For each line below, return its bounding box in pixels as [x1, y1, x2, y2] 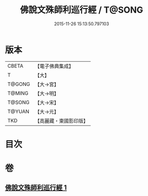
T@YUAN [7, 108, 30, 115]
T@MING [7, 89, 29, 96]
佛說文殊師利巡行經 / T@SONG [20, 4, 143, 16]
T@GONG [7, 81, 30, 88]
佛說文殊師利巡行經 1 [5, 183, 67, 192]
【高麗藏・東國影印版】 [34, 117, 88, 124]
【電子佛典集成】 [34, 63, 74, 70]
